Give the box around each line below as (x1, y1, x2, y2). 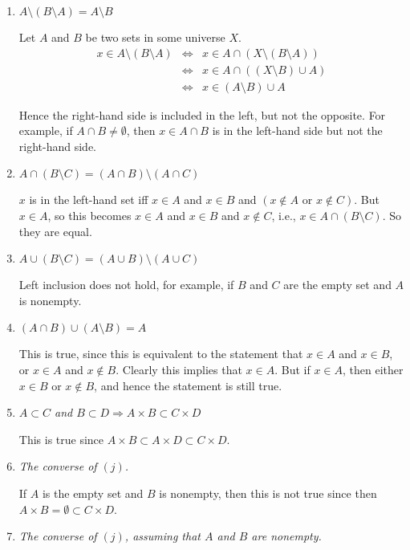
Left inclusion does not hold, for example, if (18, 276, 234, 293)
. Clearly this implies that (116, 361, 242, 378)
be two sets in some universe (85, 29, 225, 45)
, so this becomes (47, 207, 132, 224)
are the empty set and (283, 276, 392, 293)
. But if (274, 361, 311, 378)
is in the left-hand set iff (29, 191, 148, 208)
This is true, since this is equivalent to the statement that (18, 345, 303, 362)
